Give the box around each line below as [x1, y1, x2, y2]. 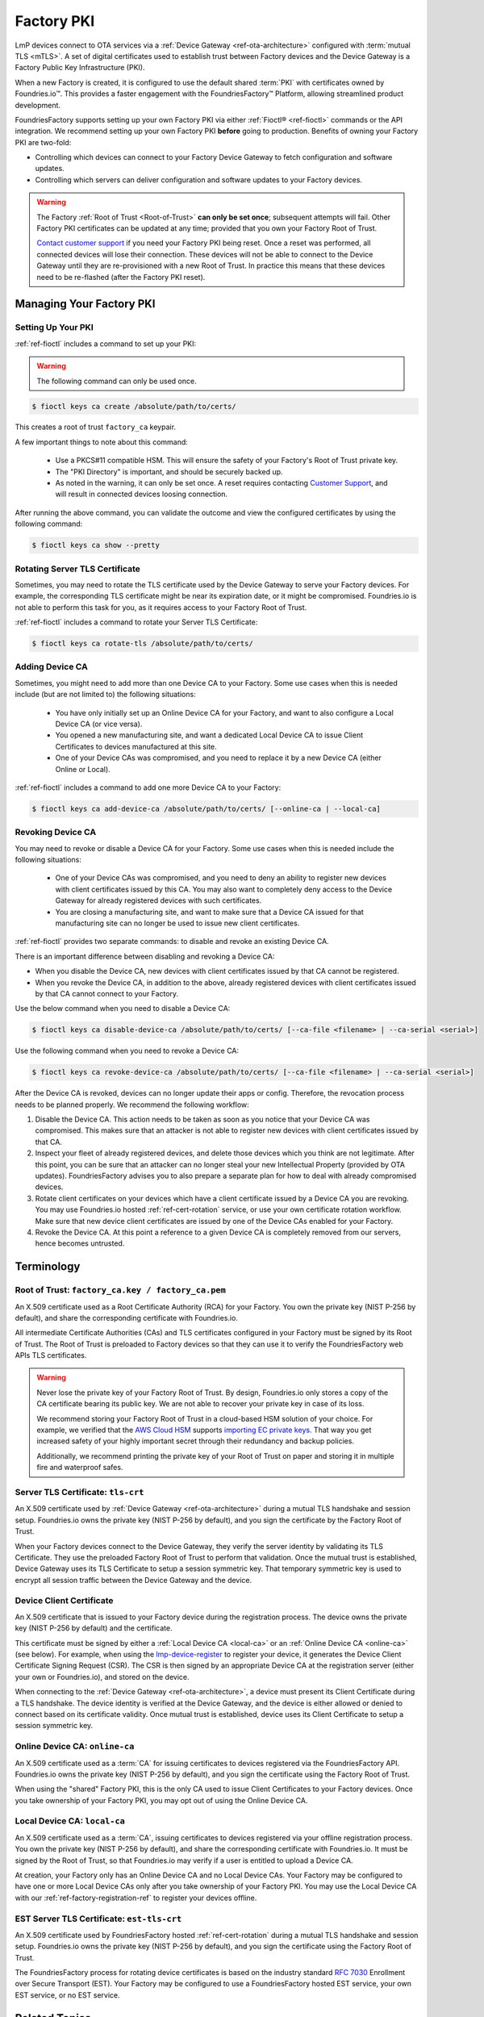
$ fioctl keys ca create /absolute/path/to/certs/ [31, 402, 237, 411]
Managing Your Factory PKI [15, 297, 156, 311]
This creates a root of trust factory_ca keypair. [15, 422, 177, 432]
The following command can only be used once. [36, 376, 197, 386]
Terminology [15, 1259, 81, 1274]
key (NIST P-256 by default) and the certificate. [15, 1623, 173, 1633]
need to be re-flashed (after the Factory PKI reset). [36, 272, 206, 282]
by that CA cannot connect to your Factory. [35, 988, 179, 998]
